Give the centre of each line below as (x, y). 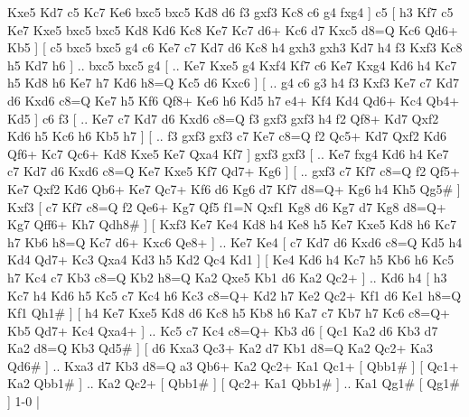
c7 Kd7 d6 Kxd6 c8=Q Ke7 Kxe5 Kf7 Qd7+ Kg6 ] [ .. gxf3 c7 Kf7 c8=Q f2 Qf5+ (234, 171)
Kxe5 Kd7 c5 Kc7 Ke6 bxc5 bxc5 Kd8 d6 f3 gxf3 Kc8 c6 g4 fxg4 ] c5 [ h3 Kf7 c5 (230, 12)
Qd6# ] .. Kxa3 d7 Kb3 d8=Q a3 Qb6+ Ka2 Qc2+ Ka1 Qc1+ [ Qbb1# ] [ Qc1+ (233, 365)
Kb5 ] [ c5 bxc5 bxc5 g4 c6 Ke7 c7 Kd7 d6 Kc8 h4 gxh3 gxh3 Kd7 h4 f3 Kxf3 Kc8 (235, 47)
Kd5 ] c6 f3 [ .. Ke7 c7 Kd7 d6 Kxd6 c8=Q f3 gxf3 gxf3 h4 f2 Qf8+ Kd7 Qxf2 (223, 118)
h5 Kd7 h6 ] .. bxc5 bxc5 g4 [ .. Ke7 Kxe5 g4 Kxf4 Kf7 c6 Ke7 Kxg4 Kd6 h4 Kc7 (232, 65)
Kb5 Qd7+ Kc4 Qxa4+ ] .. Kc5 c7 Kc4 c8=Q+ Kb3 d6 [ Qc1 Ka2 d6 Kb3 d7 (223, 330)
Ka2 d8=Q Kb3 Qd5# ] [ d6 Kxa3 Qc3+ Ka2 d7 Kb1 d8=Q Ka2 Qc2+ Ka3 (220, 348)
